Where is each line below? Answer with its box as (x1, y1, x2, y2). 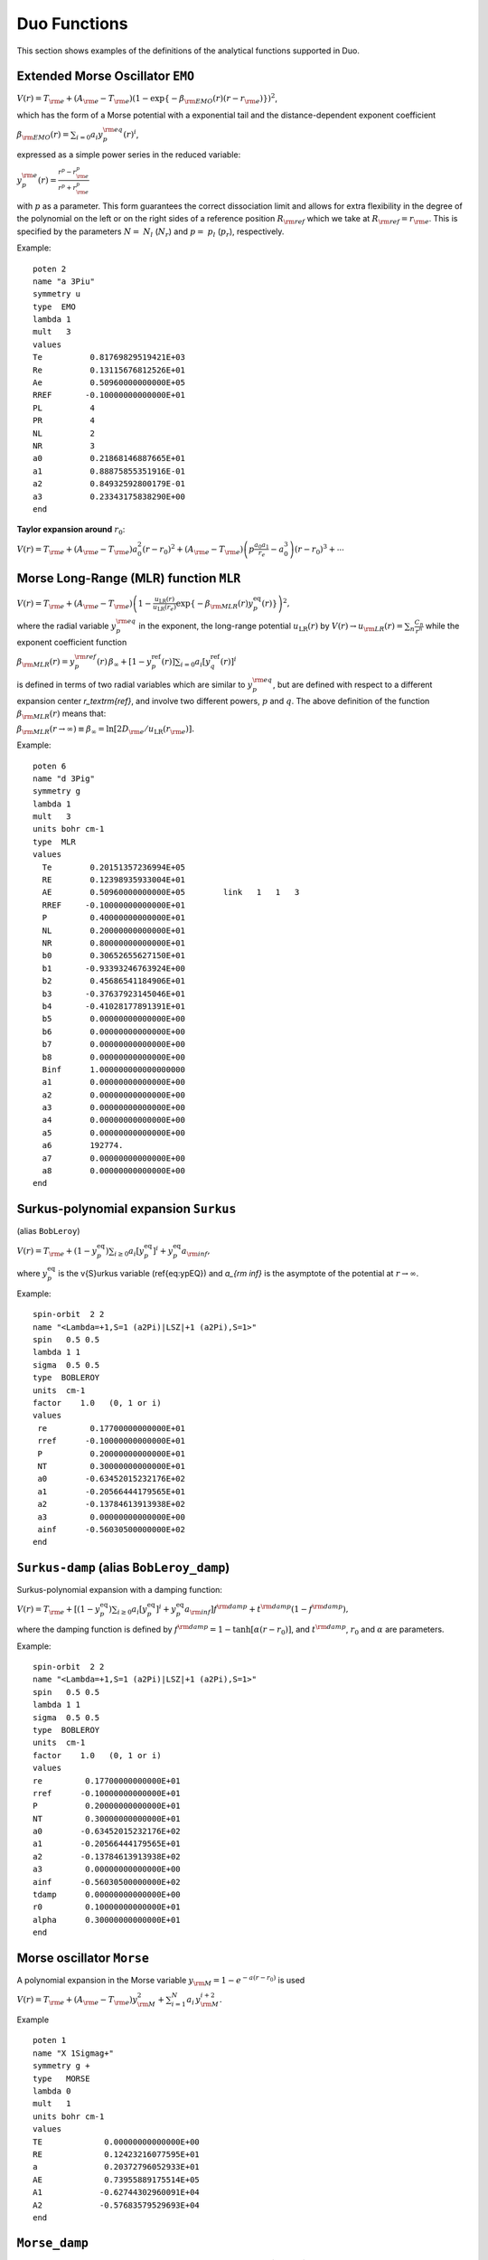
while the (425, 620, 460, 632)
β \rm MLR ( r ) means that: (16, 708, 107, 720)
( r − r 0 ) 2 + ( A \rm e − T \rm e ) (142, 542, 244, 556)
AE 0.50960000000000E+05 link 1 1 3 (42, 887, 300, 898)
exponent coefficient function (16, 637, 127, 648)
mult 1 (33, 2098, 71, 2109)
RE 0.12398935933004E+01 (42, 875, 185, 885)
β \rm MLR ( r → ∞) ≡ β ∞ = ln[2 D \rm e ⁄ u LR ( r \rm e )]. (16, 724, 194, 737)
